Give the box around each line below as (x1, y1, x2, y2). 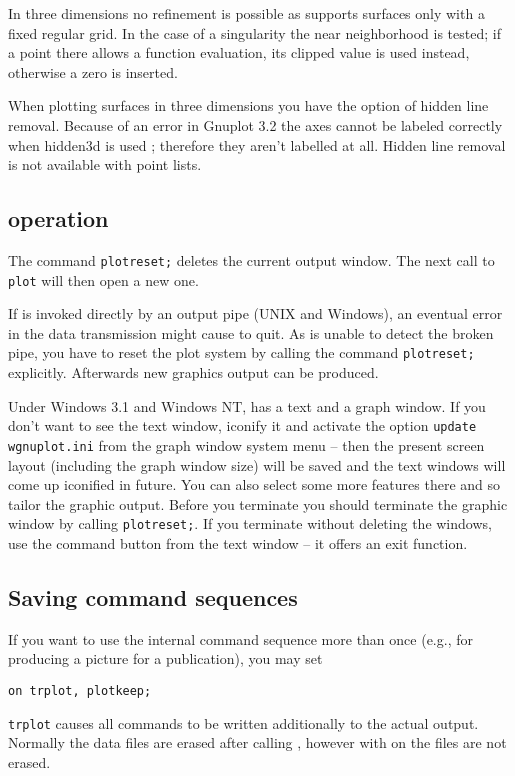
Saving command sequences (8, 582, 298, 613)
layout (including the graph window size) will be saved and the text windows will (8, 454, 506, 475)
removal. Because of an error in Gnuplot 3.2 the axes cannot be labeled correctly (8, 114, 503, 135)
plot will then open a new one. (8, 269, 199, 290)
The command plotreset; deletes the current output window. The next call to (8, 249, 495, 270)
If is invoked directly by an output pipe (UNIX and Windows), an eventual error (8, 303, 503, 324)
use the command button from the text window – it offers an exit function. (8, 533, 468, 554)
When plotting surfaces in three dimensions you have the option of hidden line (8, 95, 489, 116)
